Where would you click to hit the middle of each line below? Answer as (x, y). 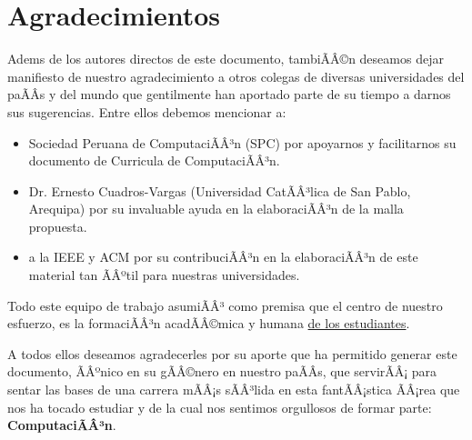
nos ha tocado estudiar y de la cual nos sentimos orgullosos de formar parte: (220, 407)
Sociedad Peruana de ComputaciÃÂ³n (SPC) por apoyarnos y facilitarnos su (242, 142)
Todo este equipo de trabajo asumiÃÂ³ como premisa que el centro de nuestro (225, 305)
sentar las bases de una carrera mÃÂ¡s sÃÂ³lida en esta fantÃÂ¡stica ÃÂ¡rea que (234, 390)
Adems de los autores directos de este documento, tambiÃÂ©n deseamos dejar (226, 59)
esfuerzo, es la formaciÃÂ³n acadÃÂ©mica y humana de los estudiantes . (209, 323)
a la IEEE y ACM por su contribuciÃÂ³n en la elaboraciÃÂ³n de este (223, 257)
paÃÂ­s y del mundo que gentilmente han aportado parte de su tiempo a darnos (229, 94)
